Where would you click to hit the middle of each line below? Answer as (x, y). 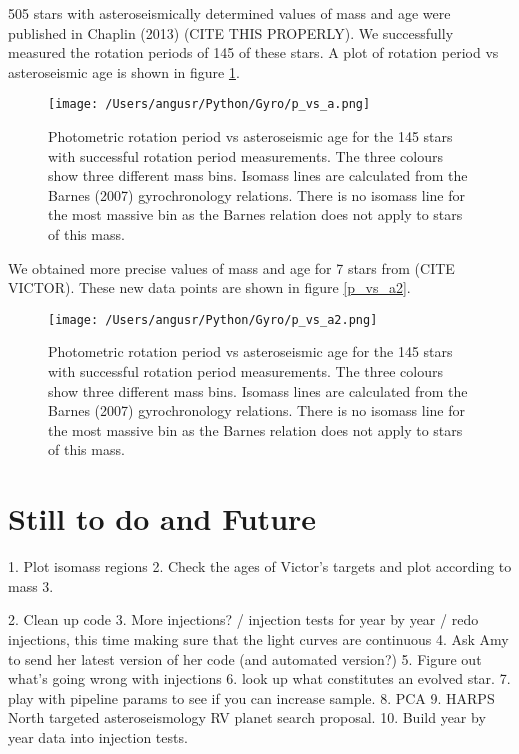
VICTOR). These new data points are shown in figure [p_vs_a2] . (209, 287)
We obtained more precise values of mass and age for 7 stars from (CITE (231, 267)
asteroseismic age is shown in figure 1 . (124, 71)
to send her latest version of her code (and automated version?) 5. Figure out (245, 658)
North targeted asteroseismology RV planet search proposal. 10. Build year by (247, 717)
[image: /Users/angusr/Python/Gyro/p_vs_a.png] (209, 104)
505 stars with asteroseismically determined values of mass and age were (229, 13)
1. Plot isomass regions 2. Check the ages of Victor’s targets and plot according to (260, 566)
